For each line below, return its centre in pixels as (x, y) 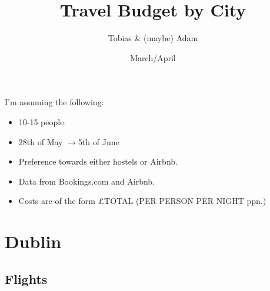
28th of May (41, 141)
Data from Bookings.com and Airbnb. (86, 181)
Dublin (33, 241)
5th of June (99, 141)
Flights (26, 278)
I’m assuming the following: (54, 102)
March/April (153, 57)
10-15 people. (42, 121)
